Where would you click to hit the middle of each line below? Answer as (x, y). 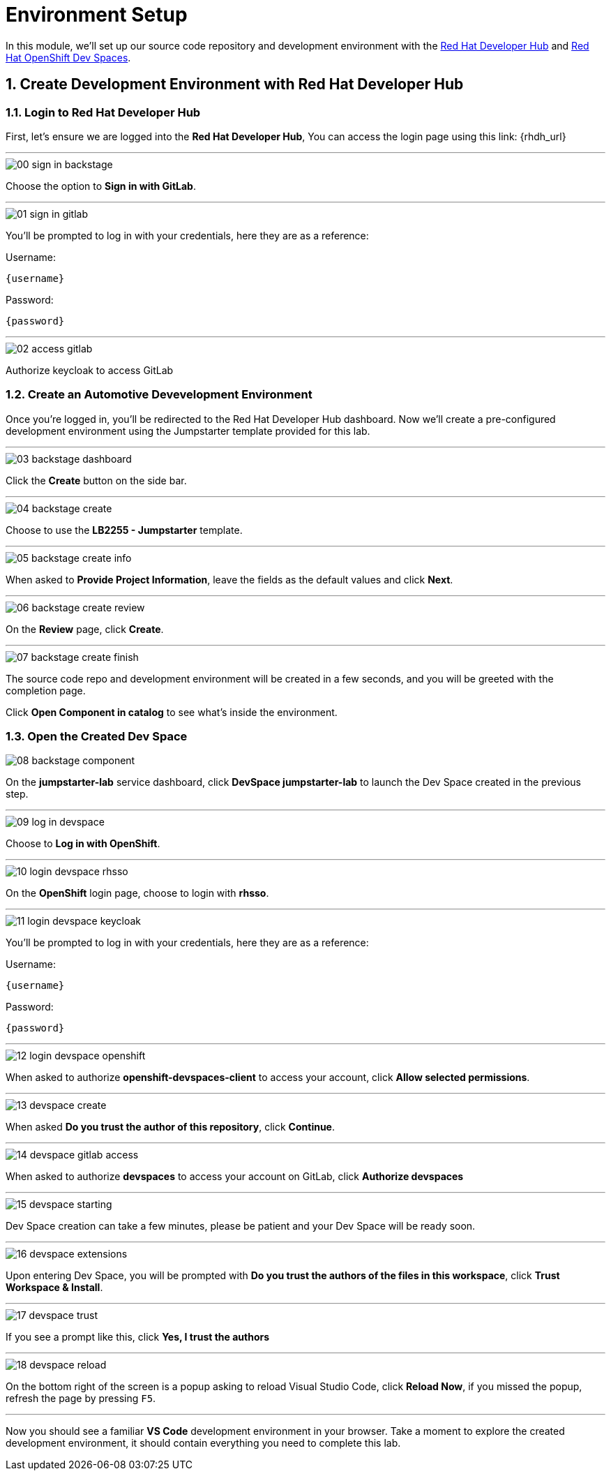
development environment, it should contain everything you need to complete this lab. (203, 1443)
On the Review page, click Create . (85, 629)
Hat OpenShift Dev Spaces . (68, 57)
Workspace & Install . (54, 1288)
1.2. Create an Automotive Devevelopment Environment (159, 395)
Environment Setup (97, 15)
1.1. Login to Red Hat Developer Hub (103, 112)
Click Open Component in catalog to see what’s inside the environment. (172, 712)
